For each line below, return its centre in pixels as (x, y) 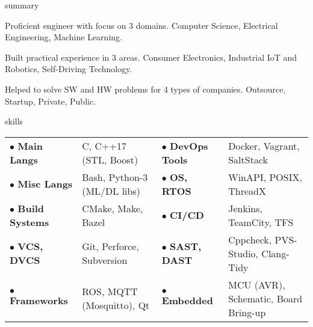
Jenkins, (245, 208)
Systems (29, 222)
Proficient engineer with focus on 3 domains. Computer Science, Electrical (141, 25)
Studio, (243, 253)
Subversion (105, 260)
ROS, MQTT (110, 292)
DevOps (189, 145)
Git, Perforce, (110, 246)
